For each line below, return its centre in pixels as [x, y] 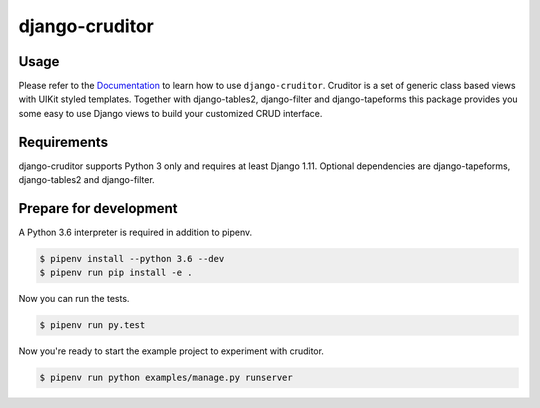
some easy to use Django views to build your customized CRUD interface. [170, 113]
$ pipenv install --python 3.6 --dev [132, 259]
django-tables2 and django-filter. [86, 180]
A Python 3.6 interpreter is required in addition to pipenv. [135, 232]
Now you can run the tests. [74, 299]
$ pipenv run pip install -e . [116, 273]
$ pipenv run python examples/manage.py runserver [166, 378]
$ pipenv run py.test [92, 325]
